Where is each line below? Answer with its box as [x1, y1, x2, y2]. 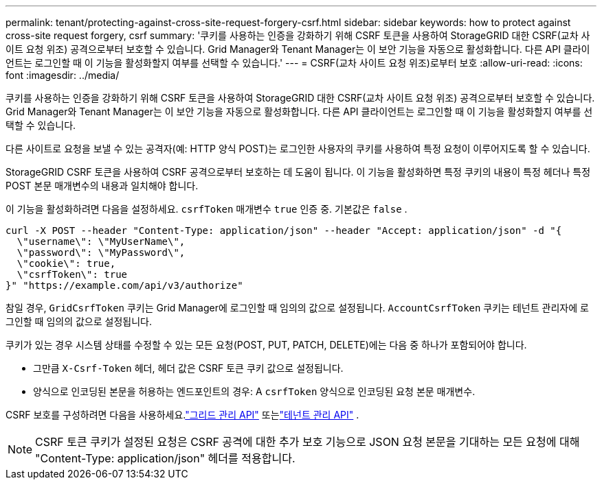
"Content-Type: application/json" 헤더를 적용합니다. [35, 451, 296, 465]
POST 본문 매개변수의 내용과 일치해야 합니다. [5, 180, 199, 191]
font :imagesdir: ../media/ [5, 69, 120, 81]
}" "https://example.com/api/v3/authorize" [5, 280, 243, 291]
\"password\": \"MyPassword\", [16, 247, 186, 258]
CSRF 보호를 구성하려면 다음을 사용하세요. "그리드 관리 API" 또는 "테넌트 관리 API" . [5, 409, 359, 421]
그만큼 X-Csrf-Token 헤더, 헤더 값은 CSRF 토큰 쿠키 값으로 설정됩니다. [33, 362, 344, 374]
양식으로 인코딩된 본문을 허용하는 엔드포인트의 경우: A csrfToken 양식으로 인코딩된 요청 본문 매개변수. [33, 386, 476, 397]
